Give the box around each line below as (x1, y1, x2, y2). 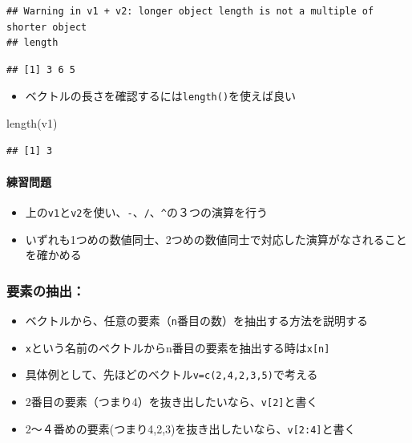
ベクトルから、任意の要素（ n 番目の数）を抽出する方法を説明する (25, 312, 368, 329)
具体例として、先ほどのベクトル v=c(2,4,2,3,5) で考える (25, 366, 318, 383)
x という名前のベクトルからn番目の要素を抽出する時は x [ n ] (25, 339, 330, 356)
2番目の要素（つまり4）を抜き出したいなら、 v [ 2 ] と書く (25, 393, 318, 410)
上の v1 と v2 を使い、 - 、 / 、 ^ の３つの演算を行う (25, 204, 268, 221)
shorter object (6, 21, 87, 33)
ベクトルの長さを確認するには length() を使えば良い (25, 87, 297, 104)
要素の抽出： (6, 280, 86, 300)
